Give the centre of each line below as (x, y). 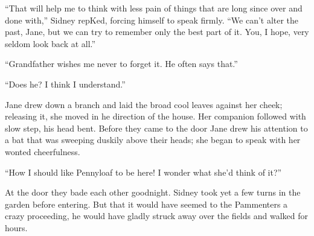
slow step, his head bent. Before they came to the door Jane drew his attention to (156, 128)
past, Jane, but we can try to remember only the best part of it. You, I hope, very (157, 32)
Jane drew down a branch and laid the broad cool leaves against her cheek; (144, 104)
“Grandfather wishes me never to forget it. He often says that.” (121, 64)
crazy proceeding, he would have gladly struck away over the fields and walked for (156, 216)
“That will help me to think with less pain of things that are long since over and (154, 8)
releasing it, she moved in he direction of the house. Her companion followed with (155, 116)
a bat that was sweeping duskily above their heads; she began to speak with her (153, 140)
